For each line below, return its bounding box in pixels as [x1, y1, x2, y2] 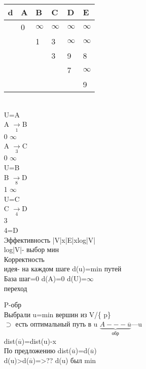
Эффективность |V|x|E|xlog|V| [4, 234, 96, 245]
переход [4, 283, 27, 293]
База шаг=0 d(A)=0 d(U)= [4, 273, 87, 284]
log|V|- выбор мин [4, 244, 59, 255]
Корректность [4, 254, 45, 264]
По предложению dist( [4, 345, 72, 356]
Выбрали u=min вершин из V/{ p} [4, 309, 111, 319]
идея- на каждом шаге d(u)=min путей [4, 263, 121, 274]
